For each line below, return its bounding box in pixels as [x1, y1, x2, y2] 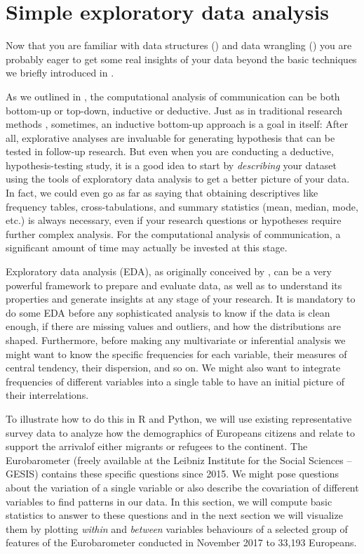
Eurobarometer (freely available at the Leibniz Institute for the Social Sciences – [6, 452, 352, 467]
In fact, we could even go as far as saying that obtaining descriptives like [6, 185, 318, 200]
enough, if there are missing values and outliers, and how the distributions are [6, 319, 341, 334]
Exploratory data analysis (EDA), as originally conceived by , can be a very [6, 264, 332, 279]
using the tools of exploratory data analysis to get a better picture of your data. [6, 171, 350, 186]
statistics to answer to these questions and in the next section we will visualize [6, 508, 343, 522]
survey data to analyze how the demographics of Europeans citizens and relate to [6, 425, 356, 440]
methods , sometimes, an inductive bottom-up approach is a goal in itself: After [6, 117, 349, 131]
